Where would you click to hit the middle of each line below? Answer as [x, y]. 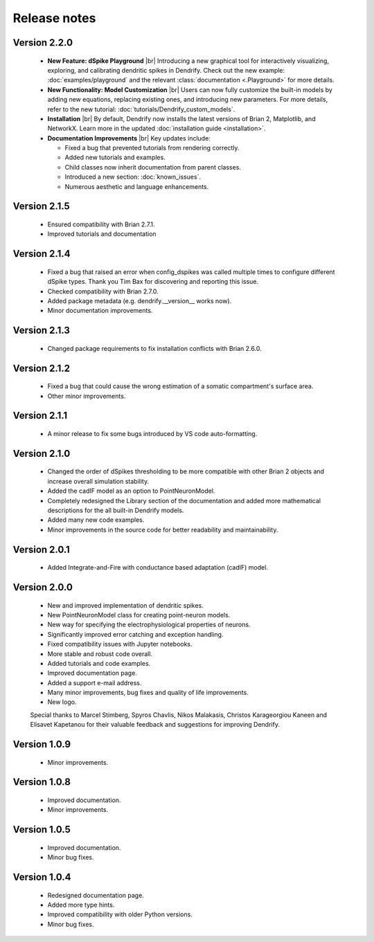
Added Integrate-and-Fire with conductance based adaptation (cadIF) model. [158, 568]
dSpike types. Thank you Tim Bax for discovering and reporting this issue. [153, 282]
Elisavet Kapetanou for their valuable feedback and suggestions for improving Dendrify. [155, 725]
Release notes [54, 18]
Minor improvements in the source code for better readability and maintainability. [163, 529]
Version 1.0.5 [42, 830]
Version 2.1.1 [40, 416]
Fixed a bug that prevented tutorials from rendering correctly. [152, 148]
